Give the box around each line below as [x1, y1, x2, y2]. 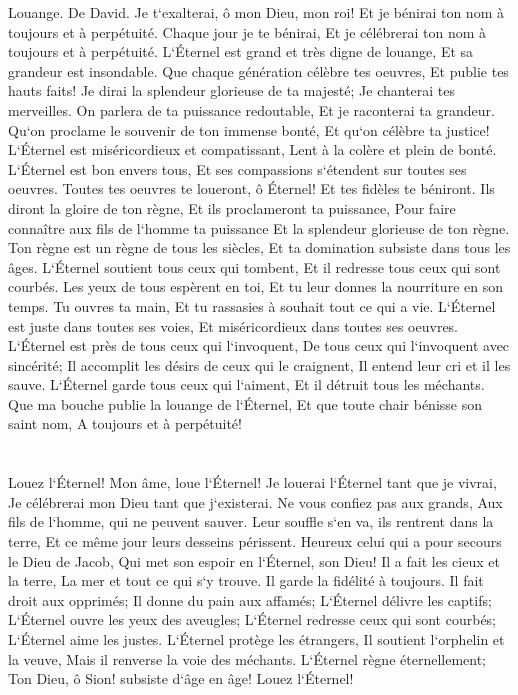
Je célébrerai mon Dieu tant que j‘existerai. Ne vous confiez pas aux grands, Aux [8, 491, 503, 512]
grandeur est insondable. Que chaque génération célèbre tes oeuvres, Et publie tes [8, 60, 509, 81]
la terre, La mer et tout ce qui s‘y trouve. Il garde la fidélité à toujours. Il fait [8, 570, 484, 591]
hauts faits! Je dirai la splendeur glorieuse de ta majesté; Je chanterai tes [8, 80, 456, 101]
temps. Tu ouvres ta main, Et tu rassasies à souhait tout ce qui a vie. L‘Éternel [8, 295, 496, 316]
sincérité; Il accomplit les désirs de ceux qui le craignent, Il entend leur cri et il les [8, 354, 511, 375]
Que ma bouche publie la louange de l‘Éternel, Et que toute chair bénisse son [8, 393, 482, 414]
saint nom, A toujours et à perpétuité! [8, 413, 242, 434]
